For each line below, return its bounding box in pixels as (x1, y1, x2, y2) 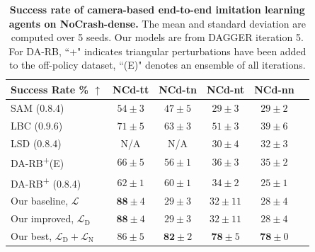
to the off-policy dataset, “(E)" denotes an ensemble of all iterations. (8, 57, 306, 72)
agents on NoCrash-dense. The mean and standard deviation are (8, 16, 306, 30)
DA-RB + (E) (11, 154, 64, 170)
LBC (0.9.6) (11, 118, 63, 132)
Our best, (11, 229, 52, 244)
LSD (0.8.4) (11, 135, 62, 150)
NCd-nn (254, 81, 294, 96)
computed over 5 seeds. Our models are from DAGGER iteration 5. (11, 30, 304, 45)
